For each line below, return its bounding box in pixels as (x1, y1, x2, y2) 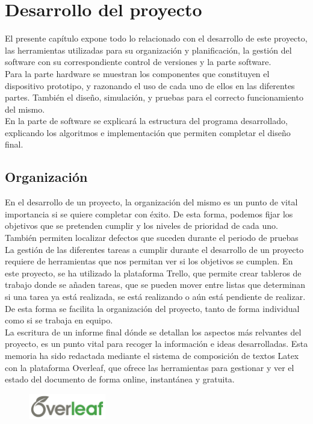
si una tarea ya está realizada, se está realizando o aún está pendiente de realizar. (5, 290, 306, 303)
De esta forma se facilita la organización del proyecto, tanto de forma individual (5, 302, 300, 314)
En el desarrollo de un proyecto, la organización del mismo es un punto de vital (5, 196, 298, 208)
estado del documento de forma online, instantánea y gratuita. (5, 373, 235, 385)
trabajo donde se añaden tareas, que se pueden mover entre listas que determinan (5, 278, 306, 291)
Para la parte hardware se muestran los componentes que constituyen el (5, 67, 270, 79)
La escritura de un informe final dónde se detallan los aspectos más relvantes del (5, 325, 302, 338)
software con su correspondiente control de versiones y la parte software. (5, 55, 271, 68)
